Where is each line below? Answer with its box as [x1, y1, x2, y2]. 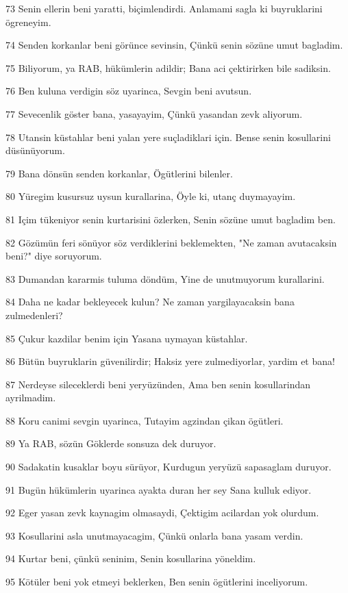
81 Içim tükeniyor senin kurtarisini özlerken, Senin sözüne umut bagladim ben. [5, 212, 336, 226]
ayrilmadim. [5, 390, 56, 405]
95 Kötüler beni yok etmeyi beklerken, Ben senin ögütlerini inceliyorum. [5, 575, 308, 589]
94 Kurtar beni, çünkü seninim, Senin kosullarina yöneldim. [5, 551, 256, 566]
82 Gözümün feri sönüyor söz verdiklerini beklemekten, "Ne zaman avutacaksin [5, 235, 337, 249]
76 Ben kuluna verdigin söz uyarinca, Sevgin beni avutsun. [5, 84, 252, 98]
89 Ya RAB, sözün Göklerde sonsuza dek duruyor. [5, 436, 216, 451]
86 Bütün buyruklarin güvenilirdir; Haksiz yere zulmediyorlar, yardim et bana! [5, 354, 335, 368]
